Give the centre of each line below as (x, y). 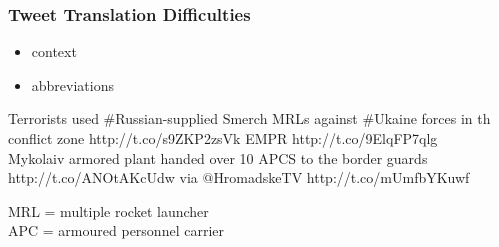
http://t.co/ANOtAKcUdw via (103, 177)
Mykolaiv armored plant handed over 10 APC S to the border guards (218, 157)
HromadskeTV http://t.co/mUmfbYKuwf (341, 177)
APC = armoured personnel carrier (116, 230)
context (54, 51)
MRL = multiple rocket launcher (108, 210)
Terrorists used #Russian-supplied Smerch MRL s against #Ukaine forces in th (249, 118)
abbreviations (72, 84)
